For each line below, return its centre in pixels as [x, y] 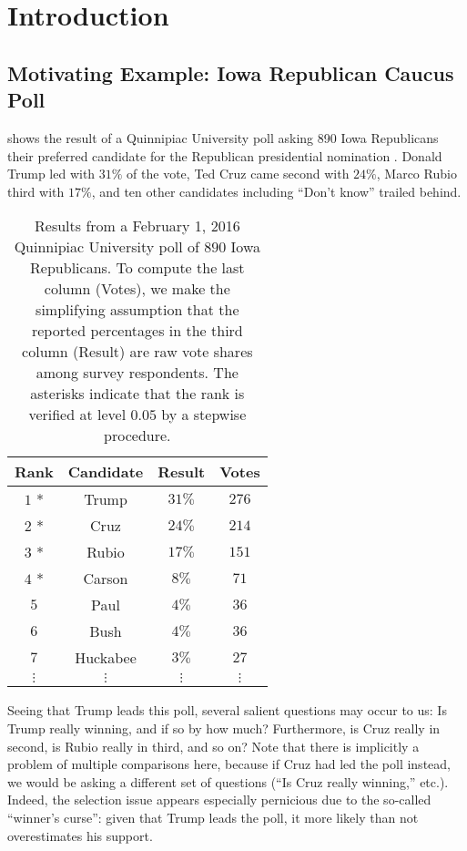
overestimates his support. [80, 835]
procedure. [137, 436]
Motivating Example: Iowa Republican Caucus [231, 72]
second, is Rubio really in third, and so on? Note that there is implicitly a [213, 746]
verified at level [77, 415]
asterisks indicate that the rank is [137, 394]
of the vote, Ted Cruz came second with [238, 174]
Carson [106, 579]
